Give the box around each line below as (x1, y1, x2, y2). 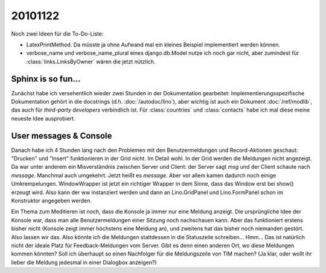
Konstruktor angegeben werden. (11, 197, 92, 204)
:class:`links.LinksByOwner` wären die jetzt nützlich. (26, 58, 156, 65)
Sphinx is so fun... (11, 74, 81, 84)
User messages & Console (11, 130, 112, 141)
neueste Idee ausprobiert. (11, 115, 75, 122)
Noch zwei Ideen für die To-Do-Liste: (11, 30, 104, 37)
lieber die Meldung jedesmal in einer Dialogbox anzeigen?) (11, 259, 157, 266)
